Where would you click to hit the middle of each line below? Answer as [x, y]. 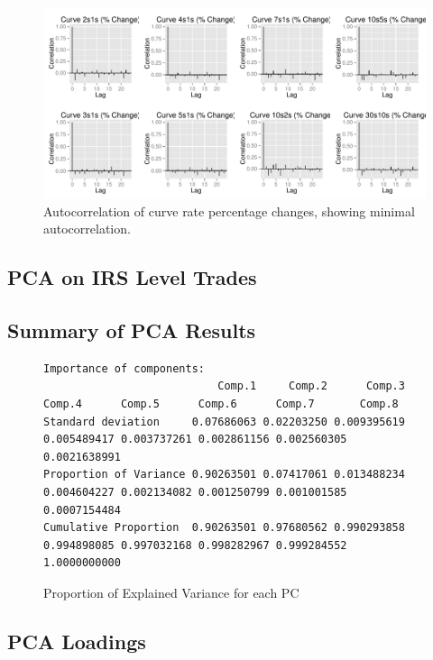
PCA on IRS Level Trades [132, 277]
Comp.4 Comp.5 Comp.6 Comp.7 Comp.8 [221, 403]
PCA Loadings [77, 641]
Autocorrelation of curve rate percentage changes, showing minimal [229, 211]
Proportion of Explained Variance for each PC [171, 592]
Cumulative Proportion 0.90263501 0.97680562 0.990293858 [224, 528]
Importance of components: [124, 368]
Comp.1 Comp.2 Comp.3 [311, 386]
